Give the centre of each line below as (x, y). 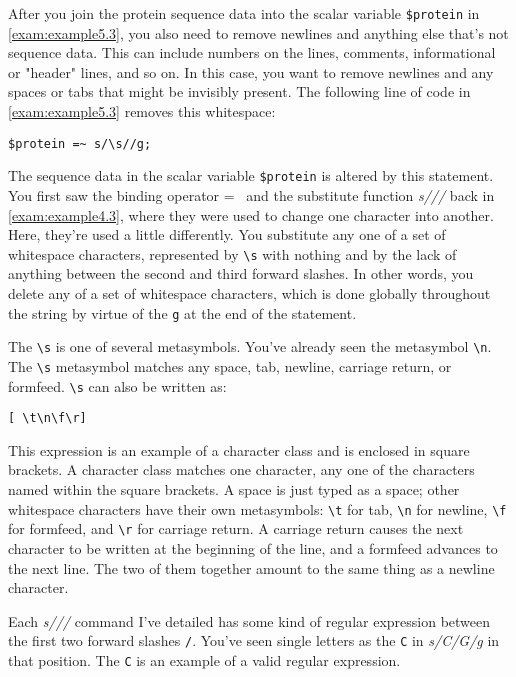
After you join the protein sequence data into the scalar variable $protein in (244, 13)
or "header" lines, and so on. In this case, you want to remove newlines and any (251, 71)
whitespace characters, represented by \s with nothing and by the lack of (232, 253)
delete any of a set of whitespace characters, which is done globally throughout (249, 292)
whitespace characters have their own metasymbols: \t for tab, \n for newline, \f (257, 508)
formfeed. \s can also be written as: (117, 385)
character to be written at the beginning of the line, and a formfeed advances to (253, 547)
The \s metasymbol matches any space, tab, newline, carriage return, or (230, 365)
